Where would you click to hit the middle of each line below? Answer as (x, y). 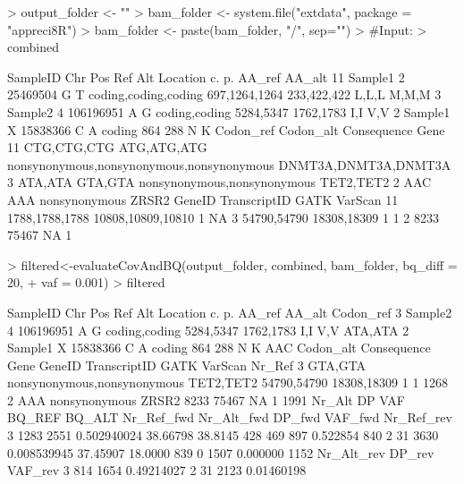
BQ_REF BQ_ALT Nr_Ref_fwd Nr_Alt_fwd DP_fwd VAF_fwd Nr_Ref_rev (230, 417)
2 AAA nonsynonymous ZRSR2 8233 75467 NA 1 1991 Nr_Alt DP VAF (206, 399)
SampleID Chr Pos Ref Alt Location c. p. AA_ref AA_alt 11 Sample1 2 (206, 76)
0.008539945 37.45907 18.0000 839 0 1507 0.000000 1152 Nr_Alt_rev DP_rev (221, 452)
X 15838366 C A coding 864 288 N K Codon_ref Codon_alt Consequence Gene (226, 129)
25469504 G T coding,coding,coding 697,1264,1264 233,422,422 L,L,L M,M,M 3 (224, 94)
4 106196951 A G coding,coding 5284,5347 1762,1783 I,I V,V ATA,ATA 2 (208, 330)
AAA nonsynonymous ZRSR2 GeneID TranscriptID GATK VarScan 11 (203, 199)
